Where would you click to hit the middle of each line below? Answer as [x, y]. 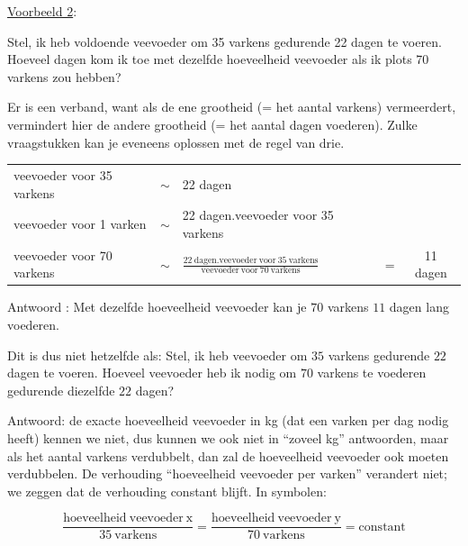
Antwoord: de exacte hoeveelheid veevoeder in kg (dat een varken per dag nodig [228, 420]
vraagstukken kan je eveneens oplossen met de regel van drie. [176, 142]
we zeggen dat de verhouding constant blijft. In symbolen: [167, 491]
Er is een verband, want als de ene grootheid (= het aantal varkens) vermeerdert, [232, 107]
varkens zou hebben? [64, 76]
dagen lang [419, 307]
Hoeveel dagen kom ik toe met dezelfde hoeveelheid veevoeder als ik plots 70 [218, 59]
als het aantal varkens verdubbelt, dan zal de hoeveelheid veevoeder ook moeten [228, 455]
